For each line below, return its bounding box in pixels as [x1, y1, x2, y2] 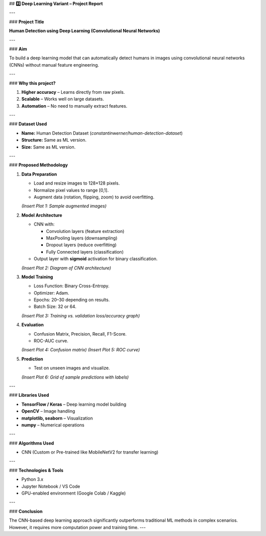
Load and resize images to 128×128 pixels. [33, 180, 120, 186]
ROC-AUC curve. [33, 338, 68, 344]
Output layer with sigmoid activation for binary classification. [33, 256, 158, 262]
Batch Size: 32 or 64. [33, 304, 76, 309]
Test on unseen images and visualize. [33, 365, 110, 371]
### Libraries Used [9, 392, 49, 398]
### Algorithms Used [9, 440, 54, 446]
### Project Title [9, 19, 44, 25]
